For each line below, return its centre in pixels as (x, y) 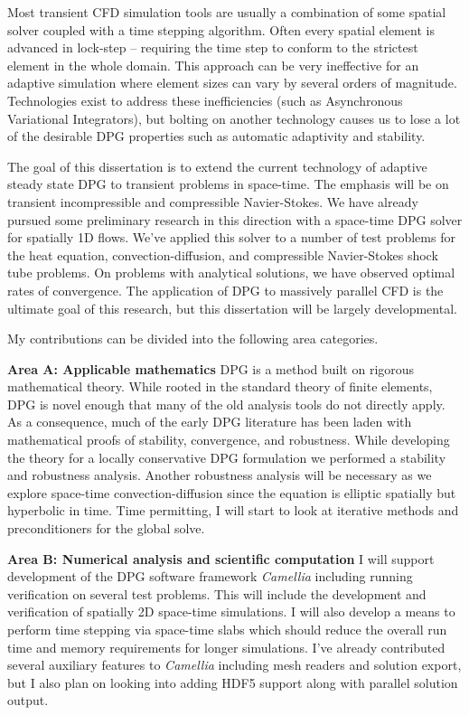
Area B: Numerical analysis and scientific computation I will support (221, 558)
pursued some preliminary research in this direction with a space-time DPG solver (235, 219)
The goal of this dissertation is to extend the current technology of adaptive (217, 166)
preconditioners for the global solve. (106, 528)
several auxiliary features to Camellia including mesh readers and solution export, (234, 665)
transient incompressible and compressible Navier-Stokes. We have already (213, 201)
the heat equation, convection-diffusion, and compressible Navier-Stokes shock (223, 254)
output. (28, 700)
